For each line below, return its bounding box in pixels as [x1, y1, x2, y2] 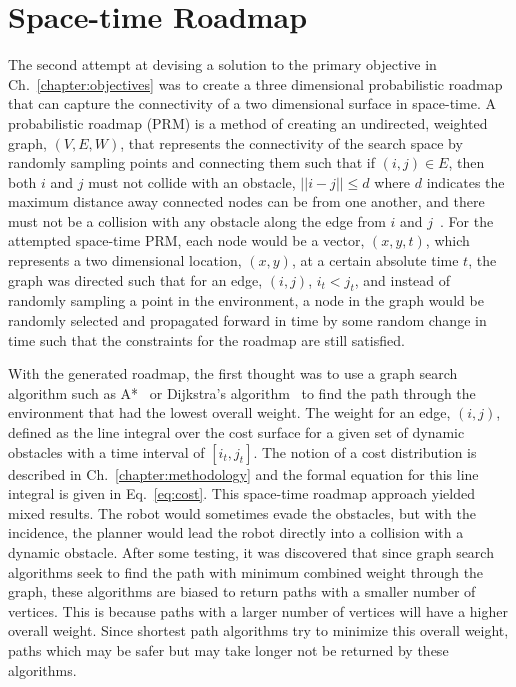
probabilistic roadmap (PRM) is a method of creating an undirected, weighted [8, 112, 488, 133]
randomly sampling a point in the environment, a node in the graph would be [8, 290, 484, 311]
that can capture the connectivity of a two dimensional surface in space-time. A [8, 93, 496, 114]
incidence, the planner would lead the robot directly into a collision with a [8, 522, 464, 543]
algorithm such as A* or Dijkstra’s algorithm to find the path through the [8, 382, 476, 403]
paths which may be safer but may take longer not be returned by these [8, 639, 449, 660]
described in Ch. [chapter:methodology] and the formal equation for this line [8, 463, 479, 484]
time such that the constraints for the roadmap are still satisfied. [8, 329, 405, 350]
